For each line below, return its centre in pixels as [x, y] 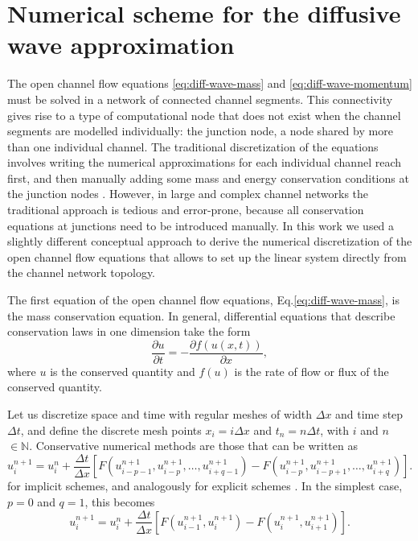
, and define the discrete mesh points [111, 429]
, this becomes [120, 501]
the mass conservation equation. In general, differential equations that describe [201, 315]
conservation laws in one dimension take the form [129, 331]
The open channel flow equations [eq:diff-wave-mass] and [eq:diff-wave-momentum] [210, 83]
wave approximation [121, 45]
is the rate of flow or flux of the [311, 371]
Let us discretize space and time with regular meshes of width [160, 414]
